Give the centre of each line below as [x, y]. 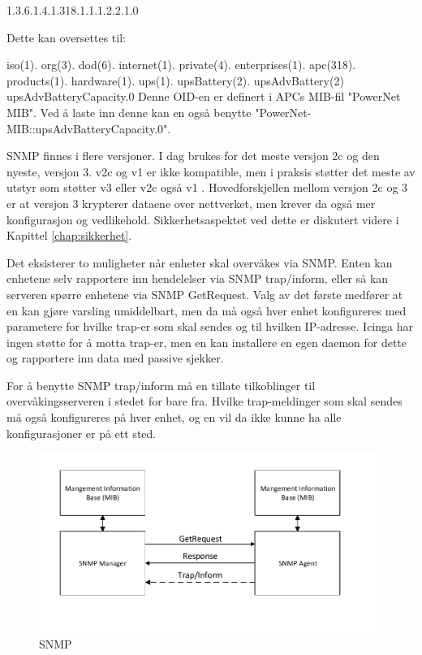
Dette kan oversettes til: [66, 37]
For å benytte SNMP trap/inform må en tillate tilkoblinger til [161, 385]
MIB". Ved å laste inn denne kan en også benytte [129, 112]
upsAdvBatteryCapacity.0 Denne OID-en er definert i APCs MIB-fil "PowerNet [204, 96]
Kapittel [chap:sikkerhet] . [69, 235]
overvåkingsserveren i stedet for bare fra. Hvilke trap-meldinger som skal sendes [205, 401]
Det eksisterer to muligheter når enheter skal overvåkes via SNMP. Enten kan [200, 262]
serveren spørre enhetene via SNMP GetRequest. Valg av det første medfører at [205, 294]
